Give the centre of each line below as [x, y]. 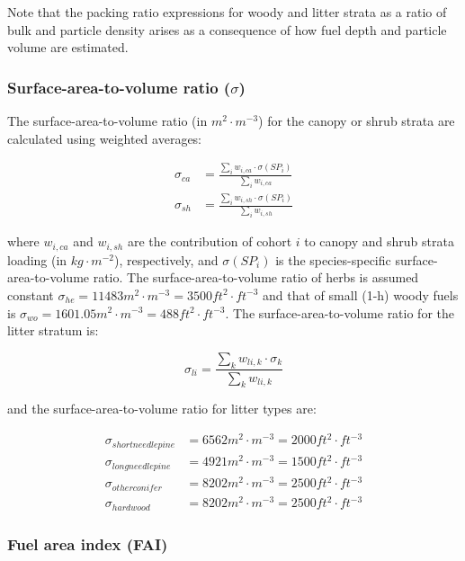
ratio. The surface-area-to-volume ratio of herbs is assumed [256, 277]
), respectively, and [166, 259]
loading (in [37, 259]
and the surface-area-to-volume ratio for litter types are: [162, 409]
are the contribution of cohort [210, 241]
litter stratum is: [53, 330]
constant [31, 294]
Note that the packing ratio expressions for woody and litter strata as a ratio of [227, 12]
